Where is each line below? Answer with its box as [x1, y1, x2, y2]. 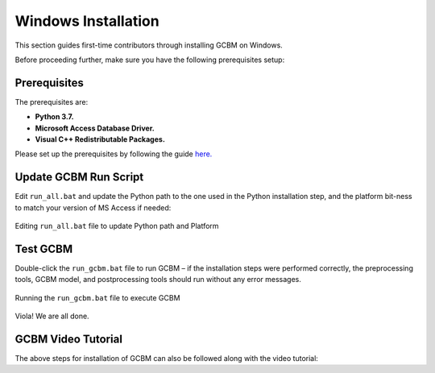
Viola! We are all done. [14, 311, 89, 321]
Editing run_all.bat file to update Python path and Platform [14, 222, 219, 231]
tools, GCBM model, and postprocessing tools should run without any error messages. [14, 275, 301, 284]
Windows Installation [14, 12, 160, 30]
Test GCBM [14, 242, 73, 255]
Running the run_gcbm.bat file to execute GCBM [14, 292, 180, 302]
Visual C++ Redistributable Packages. [35, 135, 165, 144]
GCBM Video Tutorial [14, 332, 122, 346]
